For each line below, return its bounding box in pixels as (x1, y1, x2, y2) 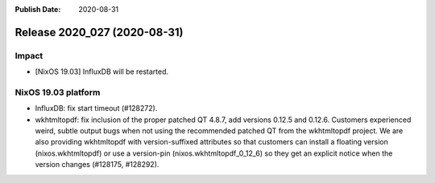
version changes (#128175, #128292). (35, 160, 159, 169)
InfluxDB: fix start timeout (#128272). (35, 104, 158, 113)
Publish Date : (14, 5, 61, 14)
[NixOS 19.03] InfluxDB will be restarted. (35, 67, 169, 76)
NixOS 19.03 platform (14, 87, 101, 98)
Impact (14, 50, 43, 61)
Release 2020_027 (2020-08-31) (14, 25, 184, 39)
